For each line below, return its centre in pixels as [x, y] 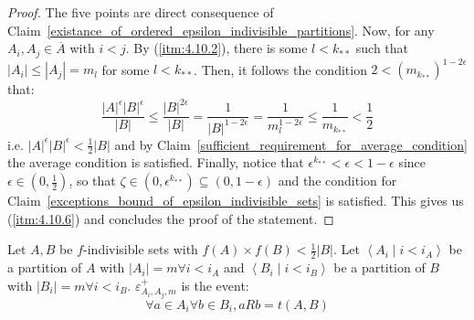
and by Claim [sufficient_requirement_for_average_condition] [291, 144]
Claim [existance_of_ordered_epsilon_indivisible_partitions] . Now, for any [221, 30]
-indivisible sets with [141, 249]
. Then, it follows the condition [280, 69]
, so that [92, 181]
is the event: [215, 285]
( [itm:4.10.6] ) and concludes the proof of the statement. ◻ [171, 218]
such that [382, 48]
